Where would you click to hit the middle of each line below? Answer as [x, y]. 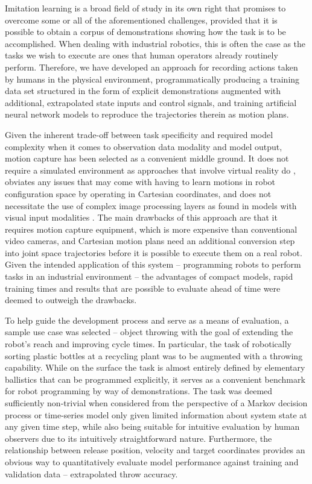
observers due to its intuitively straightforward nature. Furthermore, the [138, 438]
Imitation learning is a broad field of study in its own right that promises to [145, 8]
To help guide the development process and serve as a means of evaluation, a [147, 320]
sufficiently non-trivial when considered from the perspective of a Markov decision [156, 403]
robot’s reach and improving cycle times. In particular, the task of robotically [148, 344]
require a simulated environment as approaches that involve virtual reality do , [150, 170]
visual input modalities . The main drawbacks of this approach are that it [141, 217]
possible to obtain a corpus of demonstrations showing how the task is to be [145, 32]
